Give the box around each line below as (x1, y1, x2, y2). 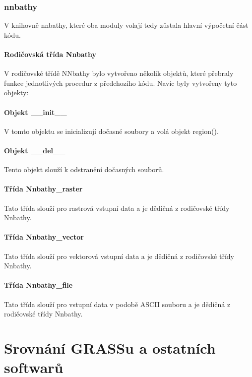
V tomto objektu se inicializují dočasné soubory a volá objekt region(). (4, 126, 219, 136)
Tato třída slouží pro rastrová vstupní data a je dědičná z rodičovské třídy (4, 202, 230, 213)
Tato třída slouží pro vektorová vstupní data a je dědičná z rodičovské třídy (4, 251, 235, 261)
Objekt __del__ (4, 145, 65, 155)
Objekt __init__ (4, 107, 67, 117)
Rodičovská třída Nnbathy (4, 49, 96, 59)
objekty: (4, 87, 29, 98)
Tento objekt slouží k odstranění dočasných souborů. (4, 164, 164, 175)
